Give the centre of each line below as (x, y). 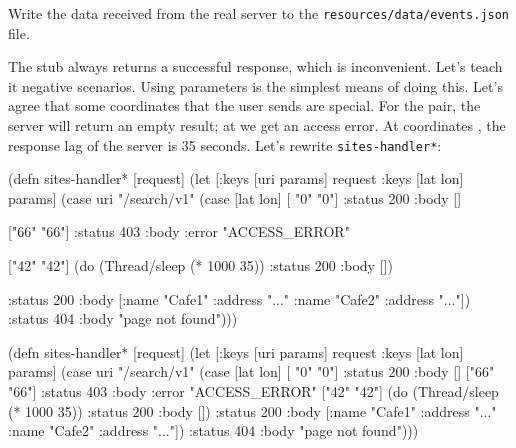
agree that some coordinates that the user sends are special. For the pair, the (244, 105)
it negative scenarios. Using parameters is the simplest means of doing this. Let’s (255, 85)
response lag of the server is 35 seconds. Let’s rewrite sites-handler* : (225, 144)
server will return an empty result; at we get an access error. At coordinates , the (257, 125)
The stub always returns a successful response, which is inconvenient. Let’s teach (255, 66)
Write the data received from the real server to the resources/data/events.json (259, 13)
